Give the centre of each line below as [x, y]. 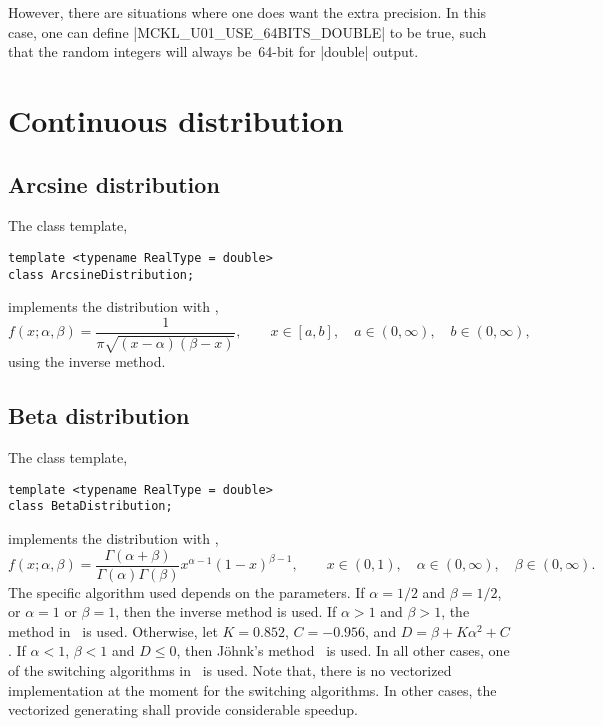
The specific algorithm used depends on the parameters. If [186, 591]
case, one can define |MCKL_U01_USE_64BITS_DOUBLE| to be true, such [247, 31]
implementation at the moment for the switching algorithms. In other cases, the [252, 689]
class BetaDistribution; [90, 506]
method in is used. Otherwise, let [113, 630]
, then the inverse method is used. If [226, 611]
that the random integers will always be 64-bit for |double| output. [213, 51]
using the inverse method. [87, 361]
